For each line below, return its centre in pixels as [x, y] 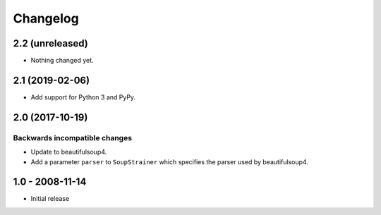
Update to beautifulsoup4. [69, 152]
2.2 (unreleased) [50, 43]
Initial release [50, 199]
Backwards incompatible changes [73, 137]
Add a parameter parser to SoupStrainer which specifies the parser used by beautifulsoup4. [169, 161]
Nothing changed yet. [62, 61]
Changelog [46, 18]
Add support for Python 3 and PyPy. [83, 97]
